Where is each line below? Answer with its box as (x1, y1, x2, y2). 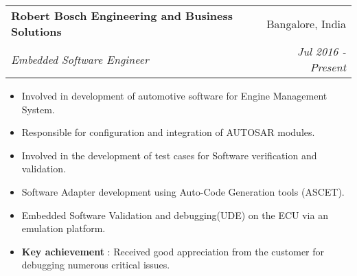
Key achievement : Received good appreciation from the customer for (21, 244, 325, 258)
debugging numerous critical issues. (21, 257, 170, 272)
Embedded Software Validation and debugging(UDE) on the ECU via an (21, 207, 328, 222)
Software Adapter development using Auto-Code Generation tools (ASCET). (21, 184, 345, 198)
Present (310, 59, 346, 75)
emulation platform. (21, 221, 106, 235)
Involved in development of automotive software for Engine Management (21, 89, 327, 102)
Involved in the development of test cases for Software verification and (21, 148, 317, 162)
